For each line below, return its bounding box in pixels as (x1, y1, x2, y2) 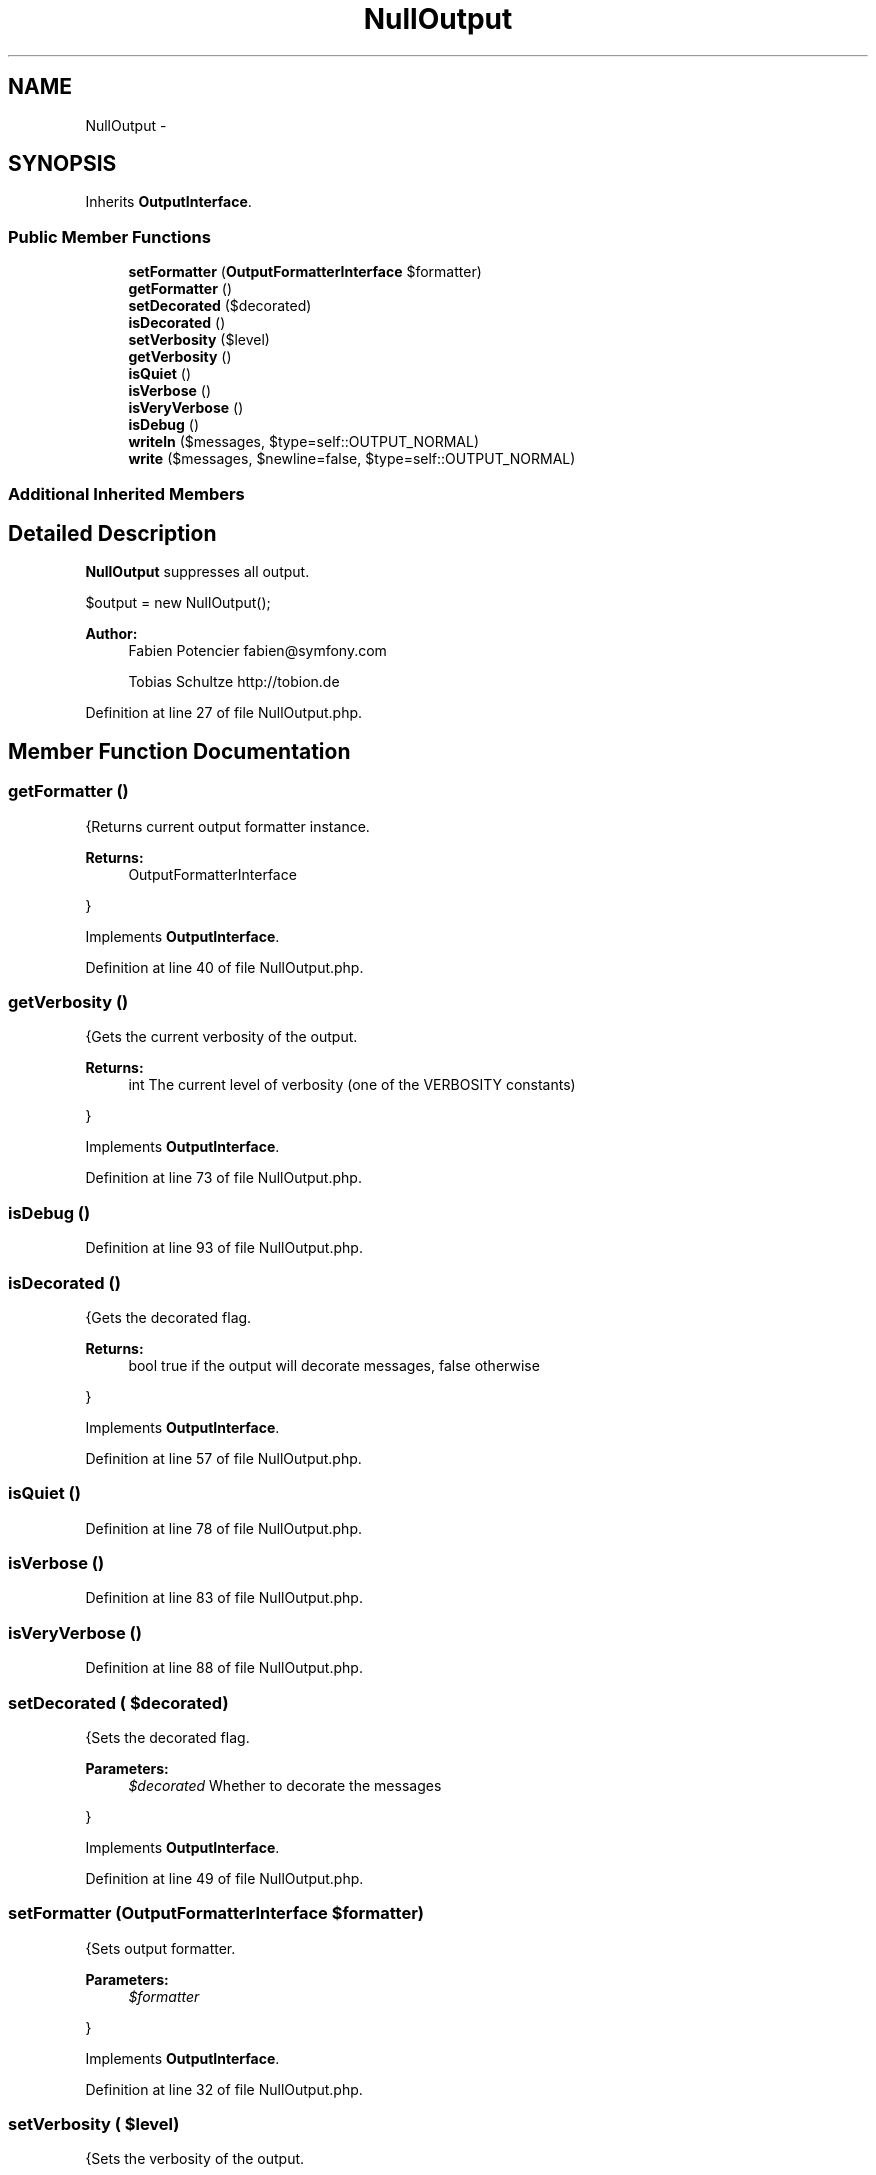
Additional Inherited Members (8, 483, 245, 504)
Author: (85, 625, 138, 643)
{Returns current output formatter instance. (85, 817, 370, 835)
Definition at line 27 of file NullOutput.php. (85, 704, 363, 722)
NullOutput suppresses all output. (85, 563, 310, 581)
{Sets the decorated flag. (85, 1728, 250, 1746)
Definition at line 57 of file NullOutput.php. (85, 1449, 362, 1467)
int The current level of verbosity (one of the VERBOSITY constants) (128, 1076, 576, 1094)
